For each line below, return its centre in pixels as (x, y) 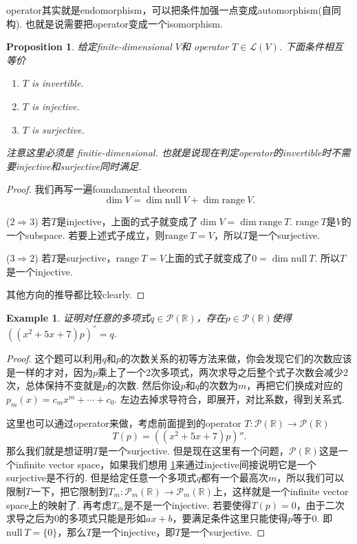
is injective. (55, 106)
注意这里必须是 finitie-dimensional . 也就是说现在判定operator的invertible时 (169, 153)
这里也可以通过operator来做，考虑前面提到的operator (124, 422)
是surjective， (86, 258)
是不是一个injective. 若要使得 (187, 504)
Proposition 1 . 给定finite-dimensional (89, 46)
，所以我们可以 (311, 478)
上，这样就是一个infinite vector (281, 491)
